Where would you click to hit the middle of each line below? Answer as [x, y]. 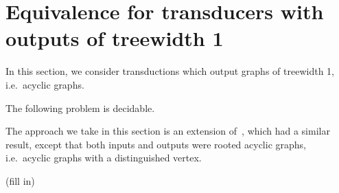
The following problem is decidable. [80, 107]
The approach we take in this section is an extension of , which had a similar [168, 131]
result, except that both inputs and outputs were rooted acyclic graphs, [156, 144]
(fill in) [20, 180]
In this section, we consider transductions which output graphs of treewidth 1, [170, 71]
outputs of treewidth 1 [115, 38]
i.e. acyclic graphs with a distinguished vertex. [104, 158]
